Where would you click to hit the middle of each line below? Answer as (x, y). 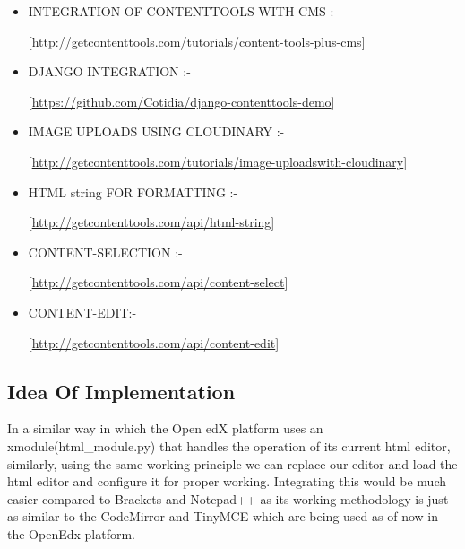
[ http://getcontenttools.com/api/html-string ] (151, 222)
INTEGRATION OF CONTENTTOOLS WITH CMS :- (183, 11)
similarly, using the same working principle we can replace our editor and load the (232, 463)
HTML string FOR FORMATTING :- (133, 192)
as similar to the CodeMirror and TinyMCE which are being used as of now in (223, 516)
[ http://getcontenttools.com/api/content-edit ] (154, 342)
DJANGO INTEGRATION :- (109, 71)
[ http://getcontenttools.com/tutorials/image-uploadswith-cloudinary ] (218, 161)
